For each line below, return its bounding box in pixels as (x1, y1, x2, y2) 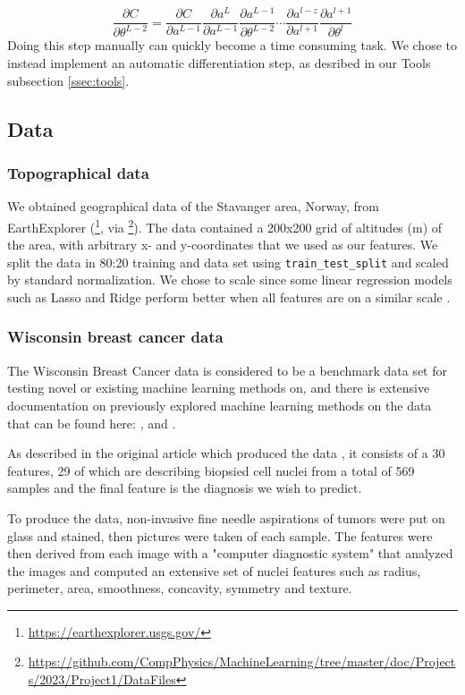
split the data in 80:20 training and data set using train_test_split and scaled (7, 252, 449, 271)
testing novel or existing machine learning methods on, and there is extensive (7, 378, 430, 397)
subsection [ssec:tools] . (7, 71, 130, 89)
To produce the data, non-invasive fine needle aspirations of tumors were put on (7, 508, 445, 527)
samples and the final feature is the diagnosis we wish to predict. (7, 479, 362, 497)
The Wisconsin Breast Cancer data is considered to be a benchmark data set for (7, 360, 447, 379)
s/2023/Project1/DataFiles (28, 670, 176, 689)
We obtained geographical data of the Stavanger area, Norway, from (7, 197, 379, 216)
